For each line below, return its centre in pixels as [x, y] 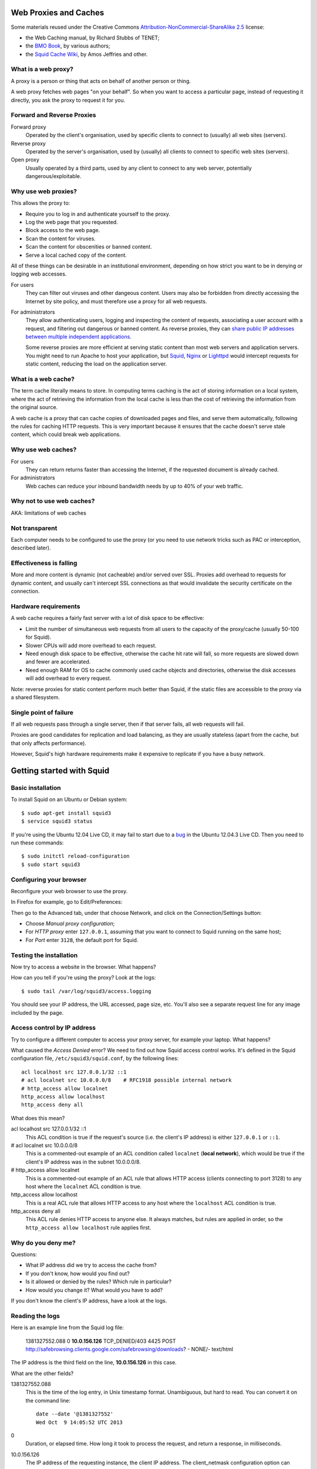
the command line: [48, 1400]
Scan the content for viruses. [61, 239]
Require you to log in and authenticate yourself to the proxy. [98, 214]
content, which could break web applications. [66, 434]
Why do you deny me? [43, 1243]
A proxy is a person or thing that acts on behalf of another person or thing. [101, 81]
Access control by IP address [53, 1028]
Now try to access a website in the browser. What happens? [83, 967]
